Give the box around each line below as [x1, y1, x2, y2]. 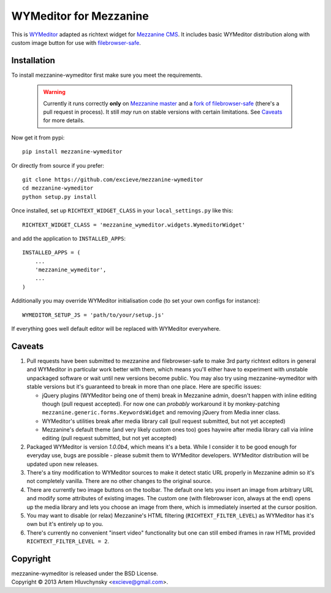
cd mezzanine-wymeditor [22, 185, 94, 192]
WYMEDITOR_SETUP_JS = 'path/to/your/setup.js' [22, 311, 165, 319]
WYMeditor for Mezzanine [11, 9, 150, 23]
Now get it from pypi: [11, 134, 65, 141]
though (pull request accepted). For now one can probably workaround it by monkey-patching [42, 400, 280, 408]
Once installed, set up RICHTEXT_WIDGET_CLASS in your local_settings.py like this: [11, 207, 234, 214]
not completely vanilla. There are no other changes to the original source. [26, 478, 212, 485]
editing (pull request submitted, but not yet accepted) [42, 435, 177, 442]
